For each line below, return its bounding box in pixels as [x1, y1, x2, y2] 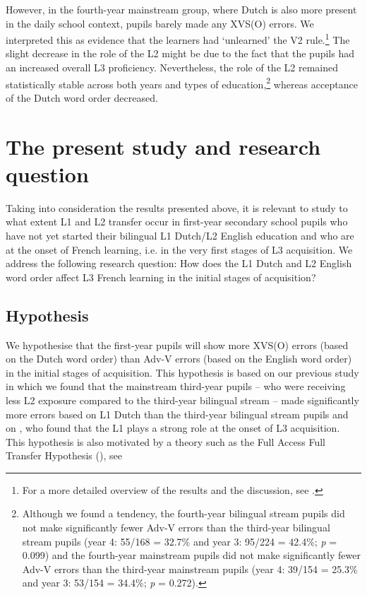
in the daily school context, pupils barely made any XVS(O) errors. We [6, 16, 314, 30]
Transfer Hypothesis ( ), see [6, 448, 122, 463]
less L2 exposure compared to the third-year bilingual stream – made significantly [6, 392, 359, 407]
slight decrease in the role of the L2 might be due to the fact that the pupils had [6, 46, 354, 61]
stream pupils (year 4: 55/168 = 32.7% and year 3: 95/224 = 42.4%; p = [22, 534, 337, 548]
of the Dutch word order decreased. [6, 90, 158, 105]
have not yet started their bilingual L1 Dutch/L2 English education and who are [6, 228, 354, 242]
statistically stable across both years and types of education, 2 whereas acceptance [6, 74, 358, 91]
